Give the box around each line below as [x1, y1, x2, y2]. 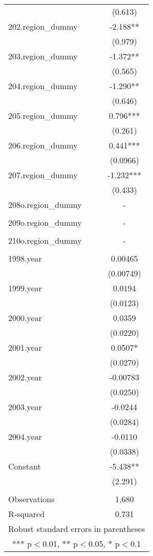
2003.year [8, 401, 42, 413]
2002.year [8, 371, 42, 383]
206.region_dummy [8, 139, 78, 151]
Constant [8, 460, 41, 472]
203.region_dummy [8, 50, 78, 62]
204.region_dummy [8, 80, 78, 92]
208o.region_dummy [8, 199, 82, 210]
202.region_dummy [8, 20, 78, 32]
